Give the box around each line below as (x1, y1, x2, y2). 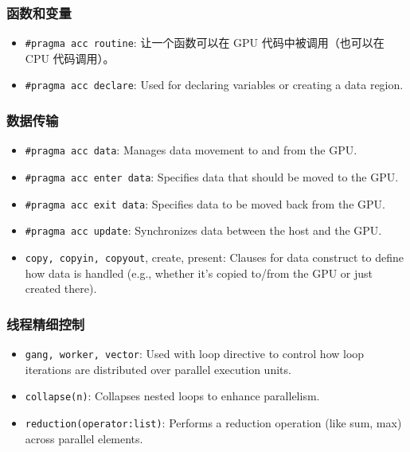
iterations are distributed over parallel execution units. (25, 360, 291, 377)
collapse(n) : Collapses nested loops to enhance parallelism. (25, 388, 320, 404)
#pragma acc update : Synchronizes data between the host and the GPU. (25, 222, 382, 239)
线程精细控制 (6, 314, 85, 333)
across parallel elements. (25, 430, 143, 446)
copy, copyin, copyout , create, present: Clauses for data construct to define (25, 248, 404, 265)
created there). (25, 280, 97, 297)
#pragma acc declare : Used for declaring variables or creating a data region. (25, 76, 404, 93)
